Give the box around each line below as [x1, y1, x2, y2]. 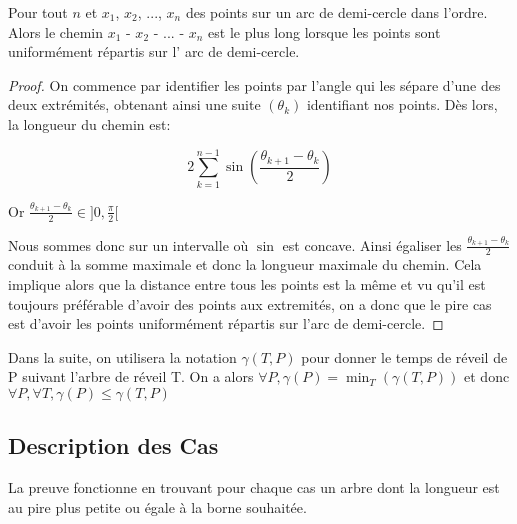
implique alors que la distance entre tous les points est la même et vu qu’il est [8, 273, 486, 294]
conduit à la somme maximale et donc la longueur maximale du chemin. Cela [8, 254, 482, 275]
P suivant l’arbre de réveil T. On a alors [8, 366, 254, 387]
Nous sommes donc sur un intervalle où [8, 234, 249, 255]
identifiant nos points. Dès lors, [306, 94, 498, 115]
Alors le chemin [8, 21, 103, 42]
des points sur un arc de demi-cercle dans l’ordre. [185, 2, 488, 22]
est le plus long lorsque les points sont [208, 21, 441, 42]
